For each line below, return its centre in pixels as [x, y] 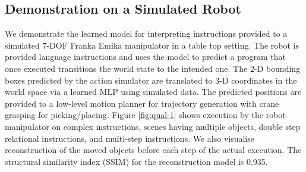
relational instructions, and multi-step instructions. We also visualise [130, 138]
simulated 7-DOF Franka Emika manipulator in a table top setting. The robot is [152, 45]
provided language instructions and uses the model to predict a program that [146, 57]
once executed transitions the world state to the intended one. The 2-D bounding [153, 68]
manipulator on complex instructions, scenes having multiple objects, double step [153, 126]
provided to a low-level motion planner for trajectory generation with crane [142, 103]
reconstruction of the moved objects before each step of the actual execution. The [153, 150]
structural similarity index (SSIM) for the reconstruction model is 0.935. [136, 161]
